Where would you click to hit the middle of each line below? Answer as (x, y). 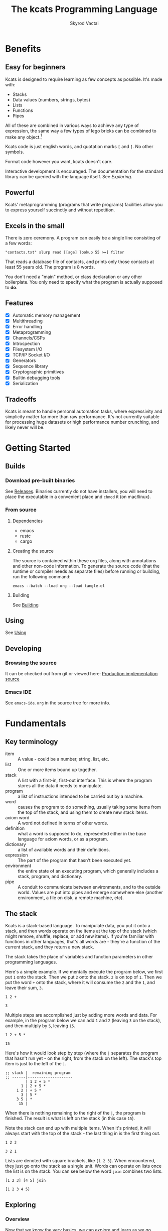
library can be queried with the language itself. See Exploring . (69, 177)
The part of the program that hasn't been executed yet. (75, 860)
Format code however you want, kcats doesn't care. (59, 162)
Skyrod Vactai (84, 23)
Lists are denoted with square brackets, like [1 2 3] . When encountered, (80, 1161)
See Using (16, 633)
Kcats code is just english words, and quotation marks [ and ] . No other (79, 147)
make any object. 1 (24, 137)
